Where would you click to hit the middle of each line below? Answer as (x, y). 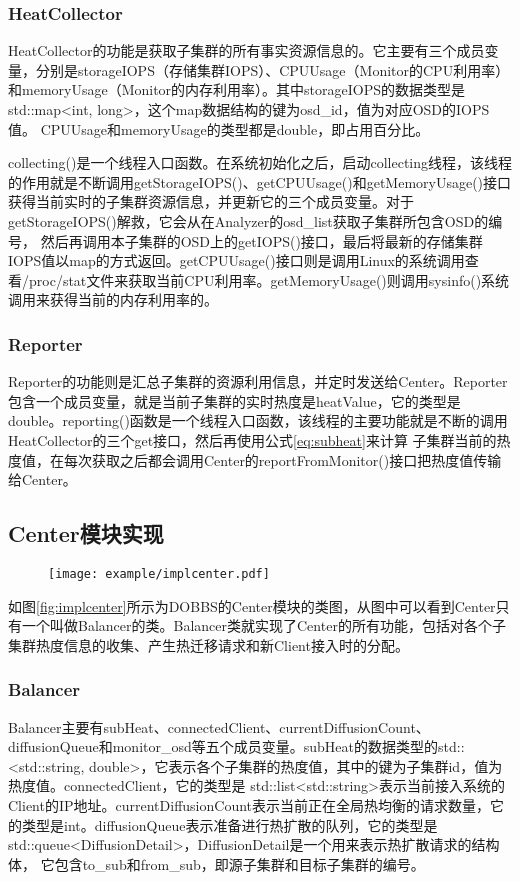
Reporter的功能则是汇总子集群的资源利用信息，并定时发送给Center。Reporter (258, 381)
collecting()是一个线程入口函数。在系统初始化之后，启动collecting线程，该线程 (260, 162)
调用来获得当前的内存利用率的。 (113, 299)
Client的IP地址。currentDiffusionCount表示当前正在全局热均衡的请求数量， (249, 804)
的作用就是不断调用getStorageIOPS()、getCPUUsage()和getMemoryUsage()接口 (260, 181)
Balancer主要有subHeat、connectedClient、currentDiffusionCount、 (219, 726)
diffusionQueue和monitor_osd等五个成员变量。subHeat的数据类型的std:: (236, 746)
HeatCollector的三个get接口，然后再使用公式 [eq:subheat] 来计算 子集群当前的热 (259, 439)
